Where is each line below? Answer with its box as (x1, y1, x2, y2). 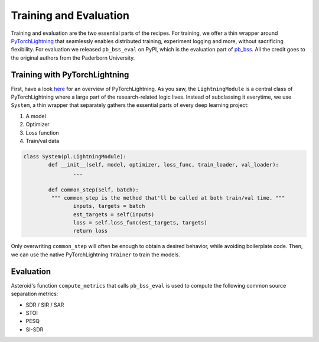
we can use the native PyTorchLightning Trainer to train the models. (11, 251, 180, 258)
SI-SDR (25, 325, 44, 333)
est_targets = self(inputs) (73, 211, 155, 218)
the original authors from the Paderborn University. (11, 54, 135, 61)
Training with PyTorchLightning (11, 70, 129, 80)
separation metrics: (11, 290, 58, 298)
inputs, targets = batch (73, 203, 145, 210)
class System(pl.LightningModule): (23, 153, 126, 159)
